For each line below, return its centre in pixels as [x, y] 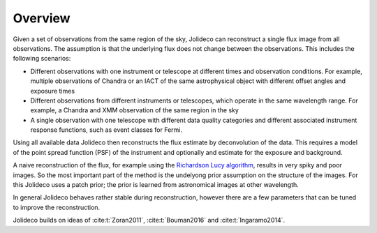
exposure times [53, 91]
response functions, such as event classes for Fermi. [106, 130]
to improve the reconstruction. [57, 207]
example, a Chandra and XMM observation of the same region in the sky [134, 110]
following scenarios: [42, 59]
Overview [42, 18]
